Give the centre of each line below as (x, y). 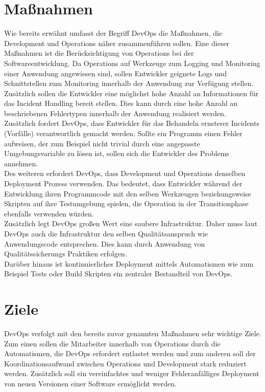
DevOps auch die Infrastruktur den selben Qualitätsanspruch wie (106, 233)
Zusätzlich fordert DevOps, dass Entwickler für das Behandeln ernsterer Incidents (132, 123)
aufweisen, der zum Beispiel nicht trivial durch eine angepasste (102, 143)
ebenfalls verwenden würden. (49, 213)
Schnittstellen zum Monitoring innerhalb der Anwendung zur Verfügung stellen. (129, 83)
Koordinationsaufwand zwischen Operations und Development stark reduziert (125, 363)
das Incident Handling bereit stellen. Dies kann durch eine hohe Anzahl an (121, 103)
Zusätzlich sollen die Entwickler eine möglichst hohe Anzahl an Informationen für (131, 93)
